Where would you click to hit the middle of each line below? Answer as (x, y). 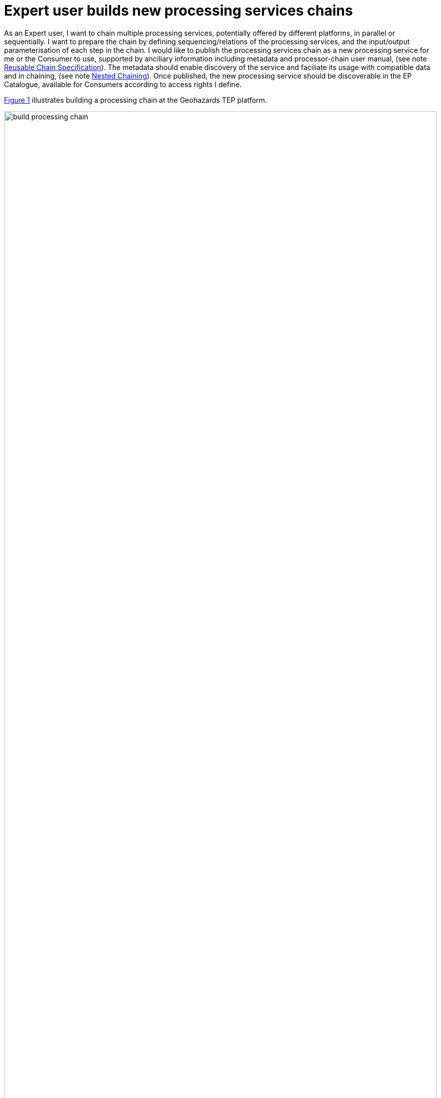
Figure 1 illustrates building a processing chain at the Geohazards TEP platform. (136, 100)
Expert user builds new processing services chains (178, 11)
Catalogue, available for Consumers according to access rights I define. (123, 84)
